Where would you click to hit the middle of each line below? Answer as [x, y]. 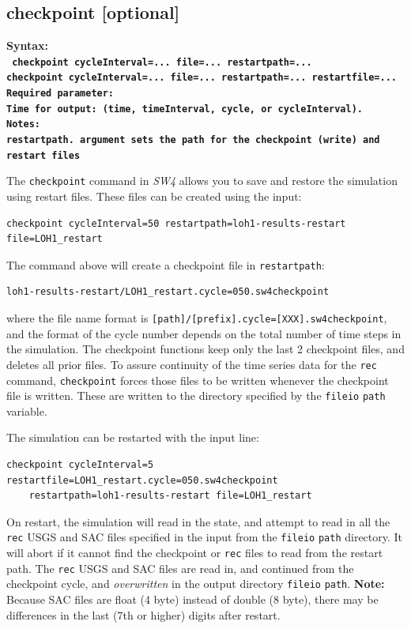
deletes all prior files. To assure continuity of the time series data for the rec [192, 364]
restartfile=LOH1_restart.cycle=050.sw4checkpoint [142, 480]
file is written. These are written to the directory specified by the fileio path [196, 395]
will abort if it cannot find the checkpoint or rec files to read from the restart [195, 553]
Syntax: [27, 45]
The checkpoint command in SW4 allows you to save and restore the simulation [202, 181]
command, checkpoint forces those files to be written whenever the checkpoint [198, 380]
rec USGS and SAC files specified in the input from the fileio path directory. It [205, 537]
